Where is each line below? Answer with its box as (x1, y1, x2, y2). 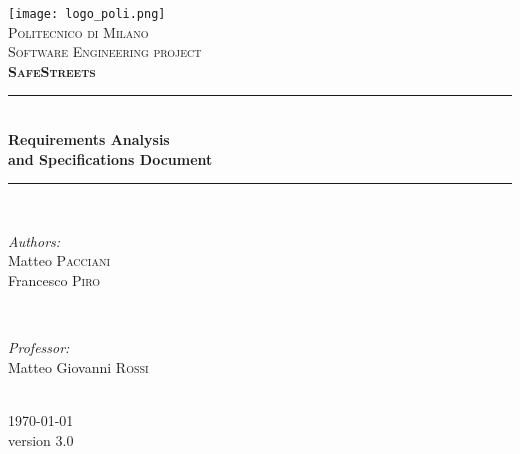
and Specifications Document (8, 148, 213, 169)
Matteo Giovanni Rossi (8, 356, 149, 377)
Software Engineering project (8, 41, 202, 62)
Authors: (8, 230, 61, 251)
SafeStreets (8, 60, 96, 81)
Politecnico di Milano (8, 21, 149, 42)
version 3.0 (8, 429, 74, 450)
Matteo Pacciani (8, 250, 111, 271)
